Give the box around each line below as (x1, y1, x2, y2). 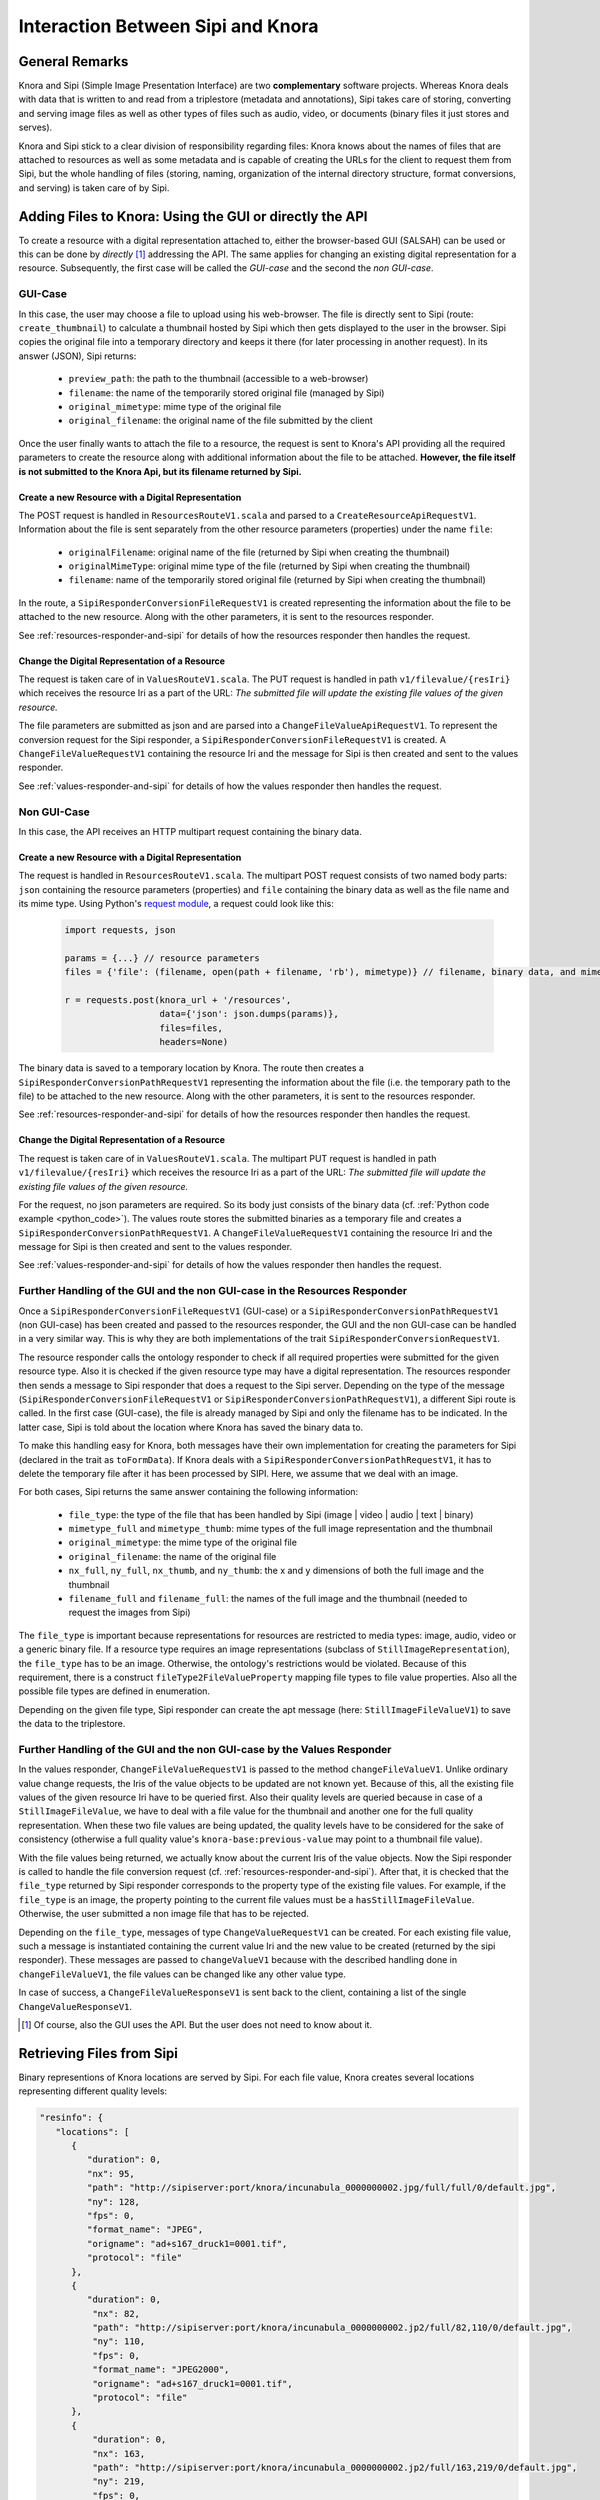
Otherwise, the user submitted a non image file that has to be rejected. (18, 1908, 310, 1920)
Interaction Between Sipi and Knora (18, 15, 319, 37)
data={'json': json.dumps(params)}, (159, 1008, 339, 1020)
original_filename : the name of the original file (68, 1550, 277, 1562)
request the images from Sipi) (68, 1606, 191, 1619)
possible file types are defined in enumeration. (18, 1685, 210, 1697)
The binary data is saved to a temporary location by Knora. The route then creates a (18, 1062, 365, 1074)
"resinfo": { (39, 2112, 104, 2124)
